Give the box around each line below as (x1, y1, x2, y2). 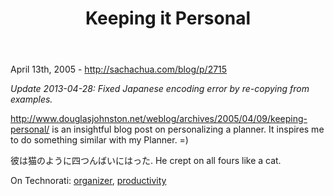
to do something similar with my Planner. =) (10, 134, 189, 146)
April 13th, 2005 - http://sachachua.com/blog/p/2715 (10, 63, 228, 76)
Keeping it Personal (85, 7, 251, 30)
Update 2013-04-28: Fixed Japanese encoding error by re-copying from (10, 83, 310, 95)
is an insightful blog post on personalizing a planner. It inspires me (51, 123, 325, 136)
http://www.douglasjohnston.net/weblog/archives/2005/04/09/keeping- (10, 113, 308, 125)
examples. (10, 93, 53, 106)
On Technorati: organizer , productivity (10, 175, 167, 187)
